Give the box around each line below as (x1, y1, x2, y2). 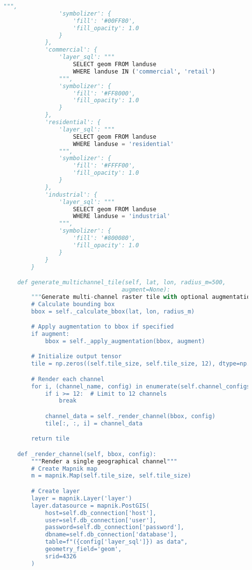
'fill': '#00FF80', (73, 17, 136, 24)
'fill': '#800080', (73, 235, 136, 241)
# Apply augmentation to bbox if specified (31, 323, 174, 331)
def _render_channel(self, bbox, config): (17, 450, 156, 458)
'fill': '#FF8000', (73, 90, 136, 97)
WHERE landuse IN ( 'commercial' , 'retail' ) (73, 68, 216, 75)
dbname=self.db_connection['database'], (45, 531, 177, 538)
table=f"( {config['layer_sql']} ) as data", (45, 538, 188, 546)
